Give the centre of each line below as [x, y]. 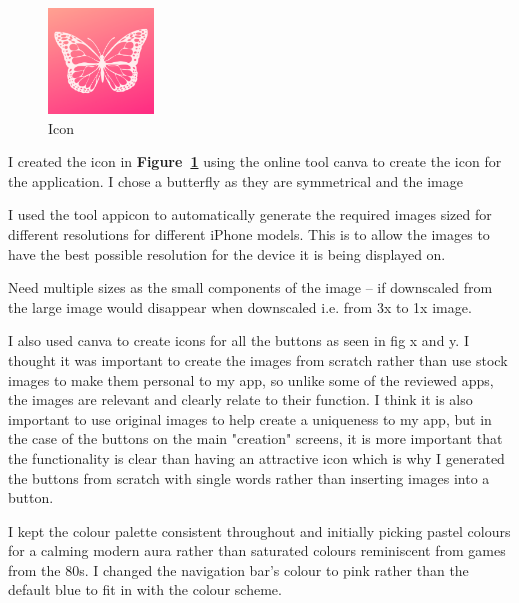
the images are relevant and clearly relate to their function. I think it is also [240, 399]
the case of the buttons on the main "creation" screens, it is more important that [255, 438]
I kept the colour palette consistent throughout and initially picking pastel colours [259, 530]
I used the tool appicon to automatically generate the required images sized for [250, 214]
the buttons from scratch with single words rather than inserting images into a [249, 477]
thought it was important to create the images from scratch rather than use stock [258, 359]
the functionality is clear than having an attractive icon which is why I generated [256, 457]
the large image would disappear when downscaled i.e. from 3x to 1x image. [240, 306]
